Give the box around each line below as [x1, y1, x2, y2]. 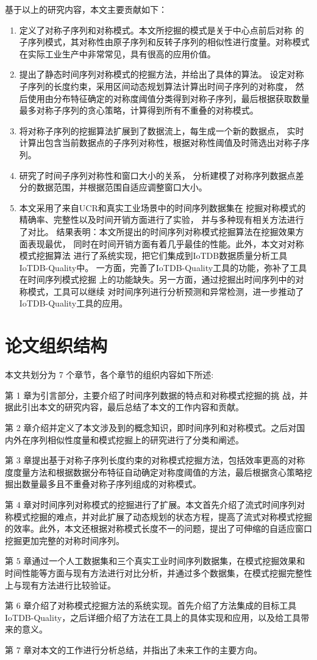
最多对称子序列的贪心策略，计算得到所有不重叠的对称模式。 [19, 104, 258, 117]
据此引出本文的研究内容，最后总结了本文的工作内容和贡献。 [5, 401, 244, 413]
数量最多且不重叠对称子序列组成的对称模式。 [21, 477, 201, 490]
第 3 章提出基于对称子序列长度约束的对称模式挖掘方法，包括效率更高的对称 [5, 454, 305, 466]
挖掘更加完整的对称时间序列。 [5, 534, 124, 546]
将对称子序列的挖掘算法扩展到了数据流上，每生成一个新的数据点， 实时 [19, 124, 304, 137]
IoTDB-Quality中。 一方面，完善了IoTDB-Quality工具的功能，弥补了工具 [19, 261, 307, 274]
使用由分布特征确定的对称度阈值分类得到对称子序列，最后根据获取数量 [27, 92, 310, 104]
